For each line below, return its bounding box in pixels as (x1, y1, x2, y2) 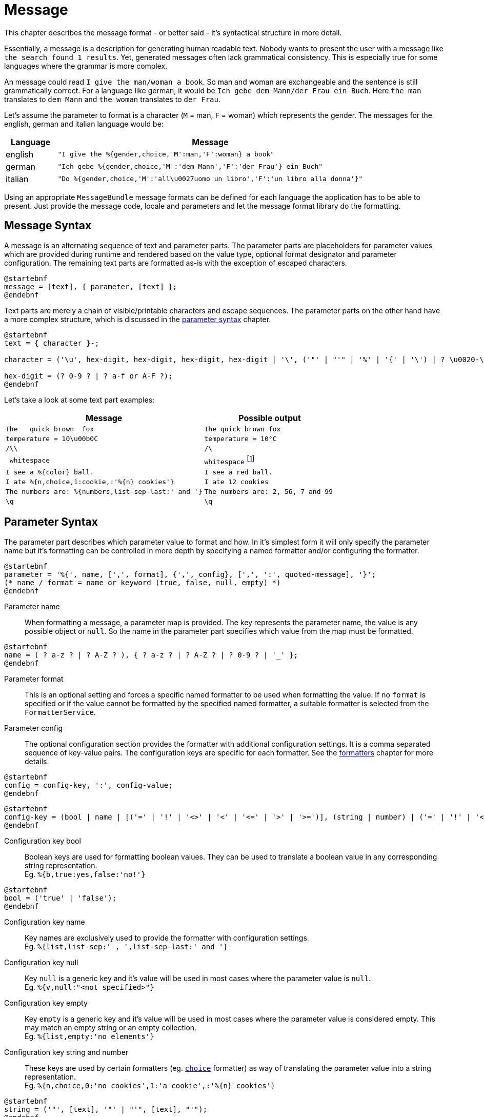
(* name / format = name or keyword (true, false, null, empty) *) (4, 578, 281, 587)
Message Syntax (4, 219, 92, 232)
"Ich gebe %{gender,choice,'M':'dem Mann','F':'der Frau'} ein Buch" (57, 163, 323, 171)
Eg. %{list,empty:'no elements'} (25, 1031, 154, 1041)
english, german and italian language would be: (4, 119, 164, 128)
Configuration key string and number (4, 1047, 129, 1056)
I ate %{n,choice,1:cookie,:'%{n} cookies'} (6, 477, 174, 486)
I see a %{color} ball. (6, 468, 94, 476)
